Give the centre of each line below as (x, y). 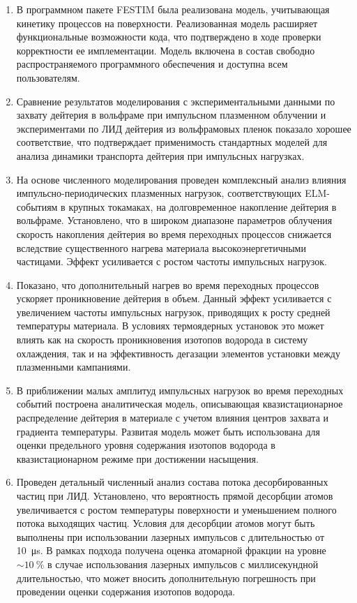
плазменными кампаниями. (74, 367)
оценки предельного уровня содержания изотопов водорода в (146, 445)
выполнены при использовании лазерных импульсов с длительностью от (170, 536)
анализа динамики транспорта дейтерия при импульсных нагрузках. (160, 155)
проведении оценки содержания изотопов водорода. (126, 591)
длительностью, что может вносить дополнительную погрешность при (166, 578)
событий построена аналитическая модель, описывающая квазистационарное (180, 404)
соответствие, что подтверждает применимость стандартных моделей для (172, 142)
